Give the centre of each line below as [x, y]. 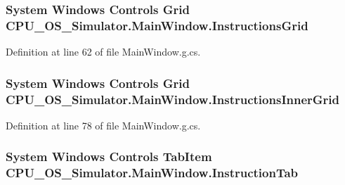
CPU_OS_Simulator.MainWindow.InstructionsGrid [157, 25]
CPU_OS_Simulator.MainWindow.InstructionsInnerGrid [173, 99]
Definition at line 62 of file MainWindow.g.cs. [103, 52]
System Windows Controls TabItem [109, 157]
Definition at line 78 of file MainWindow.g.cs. [103, 125]
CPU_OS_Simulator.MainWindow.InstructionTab [152, 173]
